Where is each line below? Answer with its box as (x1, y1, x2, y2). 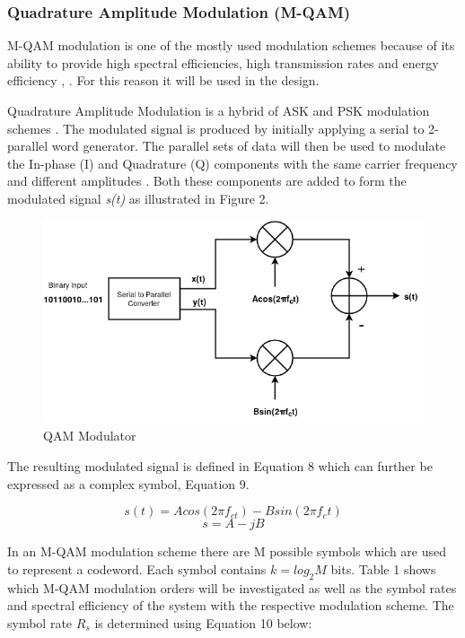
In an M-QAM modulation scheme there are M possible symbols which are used (7, 542, 446, 561)
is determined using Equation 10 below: (94, 613, 312, 632)
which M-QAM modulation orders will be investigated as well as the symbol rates (7, 578, 457, 597)
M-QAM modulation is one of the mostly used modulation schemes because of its (7, 36, 455, 55)
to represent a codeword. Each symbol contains (7, 559, 267, 578)
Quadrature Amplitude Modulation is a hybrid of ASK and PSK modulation (7, 101, 430, 119)
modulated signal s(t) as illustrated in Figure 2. (7, 188, 269, 207)
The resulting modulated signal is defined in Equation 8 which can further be (7, 456, 433, 475)
